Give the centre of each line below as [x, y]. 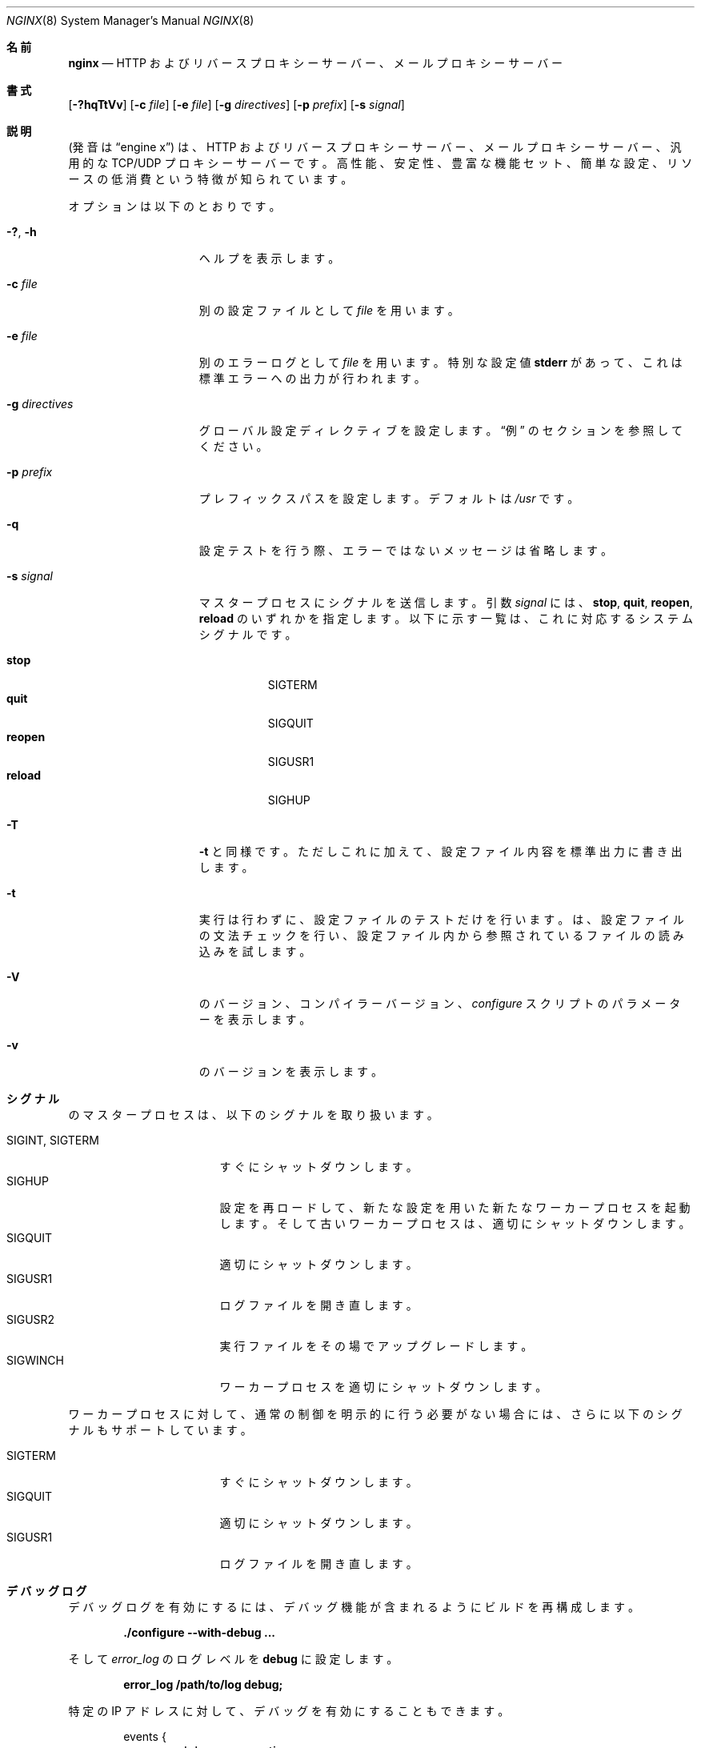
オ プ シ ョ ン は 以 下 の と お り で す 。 [174, 206]
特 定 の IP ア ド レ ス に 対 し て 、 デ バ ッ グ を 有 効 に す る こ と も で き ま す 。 [289, 1711]
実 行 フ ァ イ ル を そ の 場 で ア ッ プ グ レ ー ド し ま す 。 [376, 1346]
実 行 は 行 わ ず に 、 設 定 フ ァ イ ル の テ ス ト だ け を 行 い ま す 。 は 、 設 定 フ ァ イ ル [441, 919]
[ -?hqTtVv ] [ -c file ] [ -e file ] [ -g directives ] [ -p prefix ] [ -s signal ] [236, 104]
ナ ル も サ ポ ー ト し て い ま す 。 [160, 1430]
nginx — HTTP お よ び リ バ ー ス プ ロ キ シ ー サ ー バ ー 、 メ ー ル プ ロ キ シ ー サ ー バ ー [316, 63]
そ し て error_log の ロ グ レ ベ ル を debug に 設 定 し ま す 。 [233, 1659]
